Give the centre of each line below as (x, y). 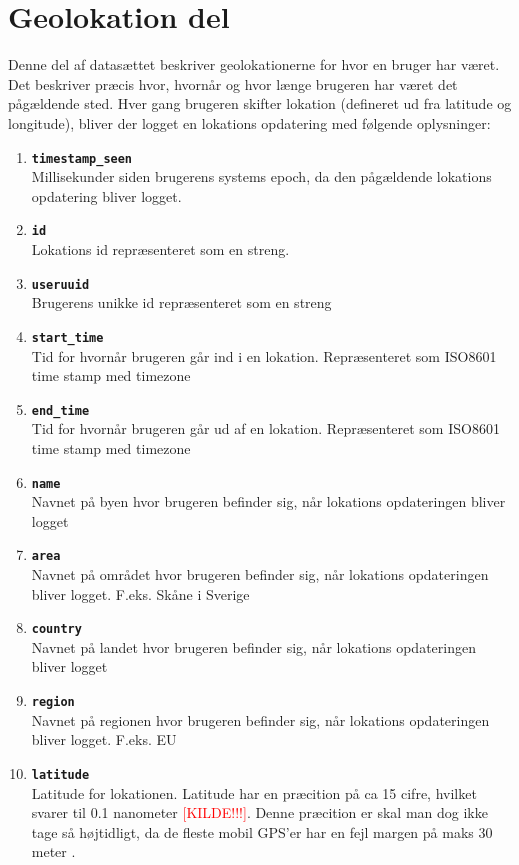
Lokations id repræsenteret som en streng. (160, 249)
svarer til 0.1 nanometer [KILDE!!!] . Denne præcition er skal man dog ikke (259, 812)
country (56, 629)
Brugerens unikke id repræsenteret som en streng (181, 302)
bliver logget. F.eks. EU (104, 739)
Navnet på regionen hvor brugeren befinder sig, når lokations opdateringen (260, 719)
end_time (60, 410)
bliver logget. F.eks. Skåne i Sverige (140, 593)
